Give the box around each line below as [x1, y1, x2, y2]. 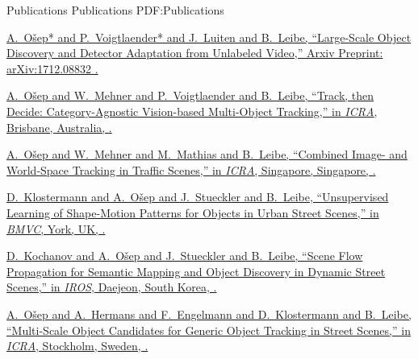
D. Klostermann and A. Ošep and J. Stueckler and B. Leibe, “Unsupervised [6, 188, 389, 205]
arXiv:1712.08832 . [6, 60, 98, 76]
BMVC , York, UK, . [6, 220, 106, 237]
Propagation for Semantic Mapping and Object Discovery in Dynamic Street [6, 262, 386, 279]
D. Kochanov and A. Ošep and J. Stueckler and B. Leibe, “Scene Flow [6, 247, 363, 264]
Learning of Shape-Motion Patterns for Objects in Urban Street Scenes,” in [6, 204, 379, 221]
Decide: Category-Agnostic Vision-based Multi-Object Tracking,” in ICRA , [6, 102, 378, 119]
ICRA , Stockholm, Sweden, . [6, 337, 148, 354]
